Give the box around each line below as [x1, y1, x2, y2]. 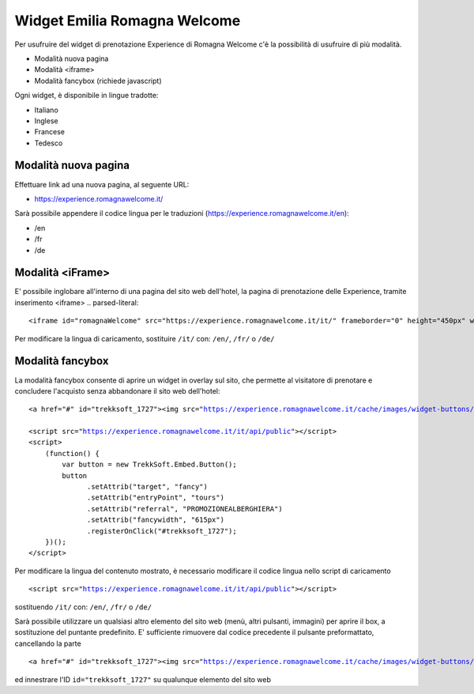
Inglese [34, 115, 58, 126]
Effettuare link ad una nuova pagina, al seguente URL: [14, 179, 190, 189]
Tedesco [34, 138, 63, 148]
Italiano [34, 105, 58, 115]
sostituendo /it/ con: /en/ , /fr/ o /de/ [14, 602, 152, 612]
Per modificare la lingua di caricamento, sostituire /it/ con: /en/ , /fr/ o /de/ [14, 334, 275, 343]
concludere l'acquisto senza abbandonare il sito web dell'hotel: [14, 386, 220, 395]
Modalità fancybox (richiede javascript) [34, 76, 162, 85]
